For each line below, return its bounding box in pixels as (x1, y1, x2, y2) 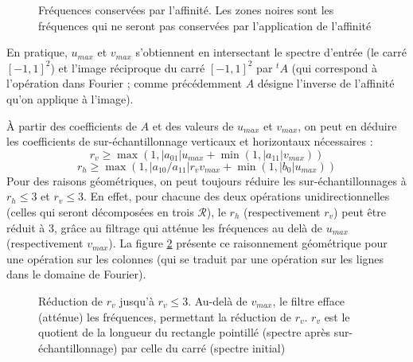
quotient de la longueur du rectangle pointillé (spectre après (38, 324, 331, 341)
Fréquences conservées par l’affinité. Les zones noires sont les (38, 2, 334, 18)
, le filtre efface (272, 292, 345, 309)
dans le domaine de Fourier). (6, 266, 146, 282)
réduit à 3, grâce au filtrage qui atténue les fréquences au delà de (6, 219, 322, 235)
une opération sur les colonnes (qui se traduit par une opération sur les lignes (6, 250, 384, 267)
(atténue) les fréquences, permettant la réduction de (38, 308, 291, 325)
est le (324, 308, 350, 325)
